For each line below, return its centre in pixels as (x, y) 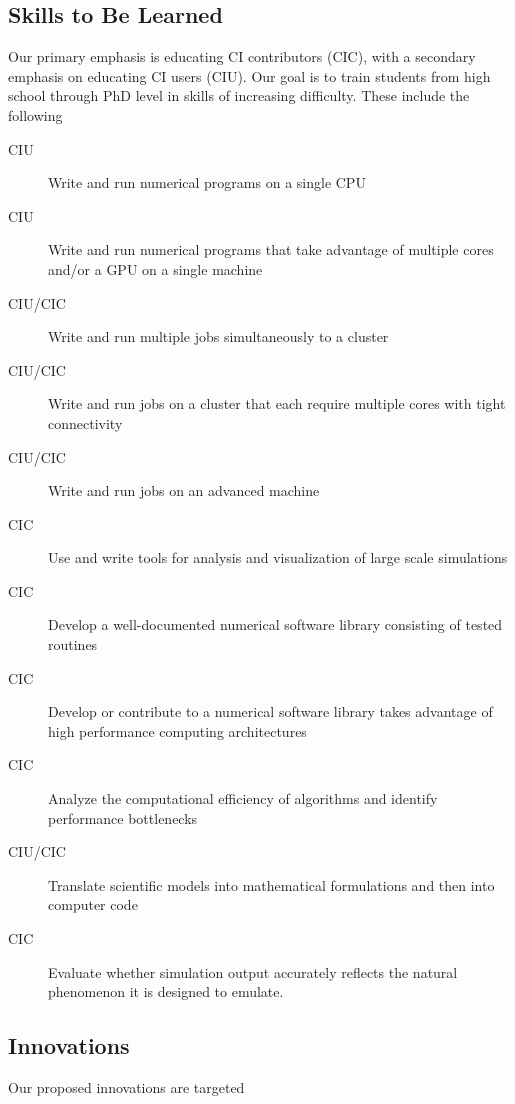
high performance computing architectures (177, 730)
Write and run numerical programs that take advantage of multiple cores (271, 249)
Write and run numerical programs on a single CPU (207, 182)
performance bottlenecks (123, 817)
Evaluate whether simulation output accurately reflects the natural (253, 971)
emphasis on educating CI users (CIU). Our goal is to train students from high (249, 75)
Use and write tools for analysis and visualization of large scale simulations (278, 557)
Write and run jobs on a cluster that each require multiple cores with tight (277, 403)
